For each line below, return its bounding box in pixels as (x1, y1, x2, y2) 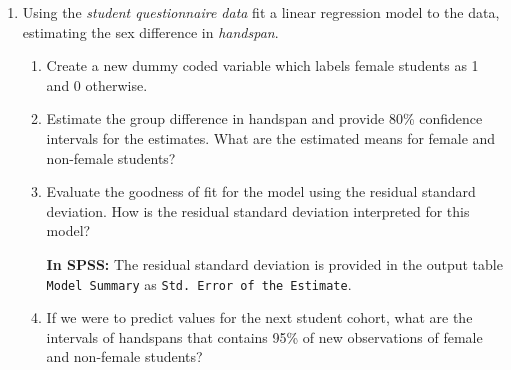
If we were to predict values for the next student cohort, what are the (46, 307, 473, 328)
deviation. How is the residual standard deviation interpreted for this (46, 200, 470, 221)
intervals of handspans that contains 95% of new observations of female (46, 326, 483, 347)
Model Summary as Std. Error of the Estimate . (46, 273, 352, 294)
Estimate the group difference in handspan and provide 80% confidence (46, 108, 483, 129)
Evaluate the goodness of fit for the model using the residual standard (46, 181, 476, 202)
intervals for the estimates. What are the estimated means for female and (46, 127, 496, 148)
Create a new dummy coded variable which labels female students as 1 (46, 55, 479, 76)
